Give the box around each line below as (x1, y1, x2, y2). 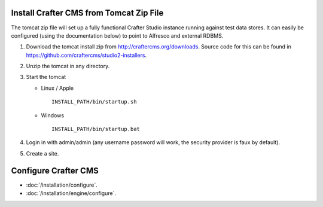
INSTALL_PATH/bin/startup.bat (51, 126, 141, 133)
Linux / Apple (41, 84, 74, 92)
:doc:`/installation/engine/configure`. (26, 190, 117, 197)
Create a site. (26, 150, 59, 157)
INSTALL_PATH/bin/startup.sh (51, 99, 137, 105)
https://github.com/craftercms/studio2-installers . (26, 51, 147, 59)
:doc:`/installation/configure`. (26, 181, 98, 188)
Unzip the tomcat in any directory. (26, 63, 110, 70)
